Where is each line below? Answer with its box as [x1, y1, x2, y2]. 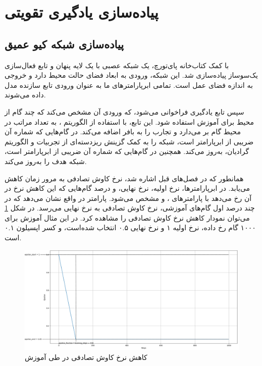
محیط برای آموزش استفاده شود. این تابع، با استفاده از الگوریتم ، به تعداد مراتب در [5, 116, 254, 127]
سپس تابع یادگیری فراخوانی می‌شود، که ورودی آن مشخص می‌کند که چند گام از [5, 106, 244, 117]
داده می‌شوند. [5, 89, 46, 100]
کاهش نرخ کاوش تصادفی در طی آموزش [25, 352, 147, 362]
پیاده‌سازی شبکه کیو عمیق [5, 36, 124, 51]
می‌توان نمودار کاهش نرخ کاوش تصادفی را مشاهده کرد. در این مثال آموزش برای [5, 212, 250, 223]
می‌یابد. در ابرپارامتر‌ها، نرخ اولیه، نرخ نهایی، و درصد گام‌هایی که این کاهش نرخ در [5, 183, 250, 193]
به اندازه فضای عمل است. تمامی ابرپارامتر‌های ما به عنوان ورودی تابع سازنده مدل [5, 79, 253, 90]
